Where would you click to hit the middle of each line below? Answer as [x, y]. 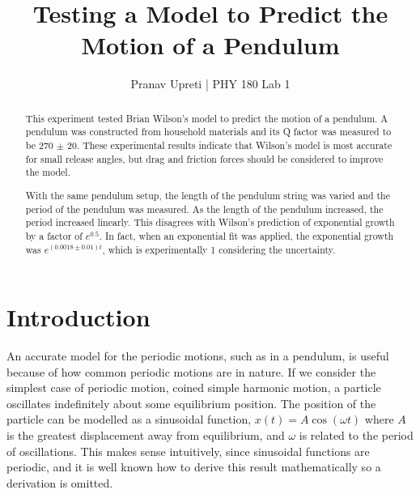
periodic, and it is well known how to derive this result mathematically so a [194, 467]
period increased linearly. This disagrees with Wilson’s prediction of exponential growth [210, 222]
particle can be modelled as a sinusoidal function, [129, 419]
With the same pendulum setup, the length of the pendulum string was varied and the [208, 195]
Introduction [78, 317]
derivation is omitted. [60, 482]
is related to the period [356, 435]
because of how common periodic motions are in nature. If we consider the [191, 371]
